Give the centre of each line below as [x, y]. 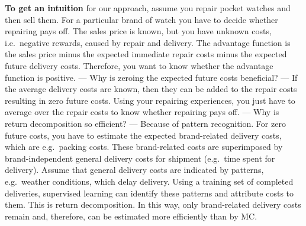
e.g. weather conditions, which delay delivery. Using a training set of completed [149, 181]
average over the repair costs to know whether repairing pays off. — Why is [142, 112]
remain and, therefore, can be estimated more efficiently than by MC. [131, 216]
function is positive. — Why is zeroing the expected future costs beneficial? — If [151, 77]
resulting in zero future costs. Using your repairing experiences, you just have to [150, 100]
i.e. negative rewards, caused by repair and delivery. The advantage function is [148, 42]
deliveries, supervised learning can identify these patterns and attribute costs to [149, 193]
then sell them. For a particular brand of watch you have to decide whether [141, 19]
